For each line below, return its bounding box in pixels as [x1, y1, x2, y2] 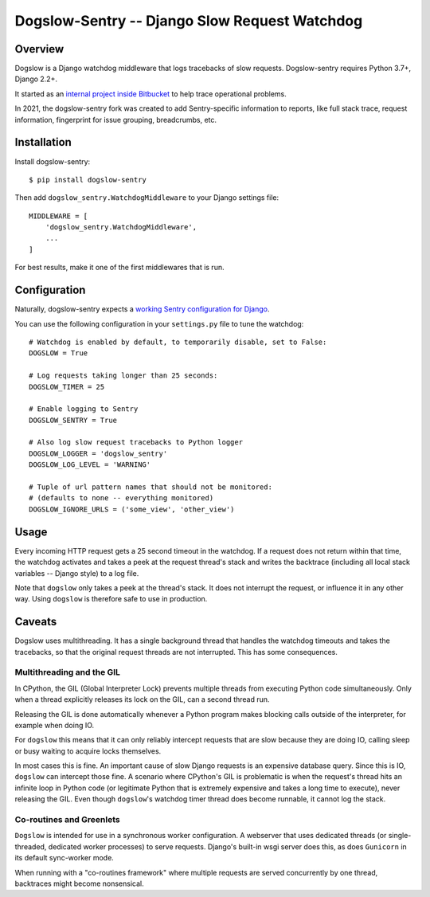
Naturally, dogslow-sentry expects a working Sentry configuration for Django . [14, 304, 270, 314]
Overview [14, 42, 64, 56]
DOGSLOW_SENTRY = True [29, 415, 118, 425]
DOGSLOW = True [29, 349, 88, 358]
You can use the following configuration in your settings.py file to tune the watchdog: [14, 319, 304, 328]
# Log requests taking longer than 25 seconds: [29, 371, 218, 380]
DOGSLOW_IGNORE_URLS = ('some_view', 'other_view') [29, 504, 235, 514]
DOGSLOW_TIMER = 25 [29, 382, 105, 391]
